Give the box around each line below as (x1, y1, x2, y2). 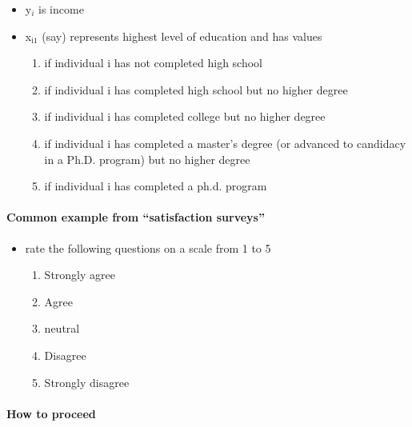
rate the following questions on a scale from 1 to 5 (25, 239, 271, 256)
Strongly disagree (44, 373, 130, 390)
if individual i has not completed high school (44, 54, 263, 71)
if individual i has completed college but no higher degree (44, 108, 326, 125)
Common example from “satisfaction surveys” (6, 209, 265, 225)
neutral (44, 320, 80, 337)
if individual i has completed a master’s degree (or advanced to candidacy (44, 134, 406, 151)
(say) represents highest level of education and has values (42, 27, 322, 44)
